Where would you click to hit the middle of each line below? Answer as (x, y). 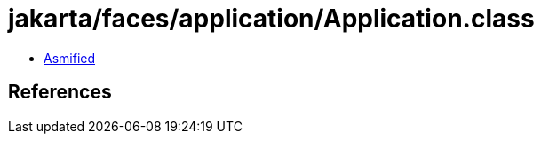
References (60, 92)
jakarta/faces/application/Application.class (271, 19)
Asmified (70, 58)
